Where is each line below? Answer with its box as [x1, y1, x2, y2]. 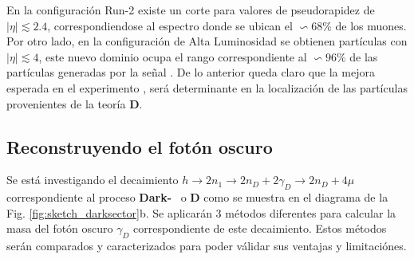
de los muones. [335, 17, 407, 33]
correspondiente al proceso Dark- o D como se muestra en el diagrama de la [6, 189, 388, 206]
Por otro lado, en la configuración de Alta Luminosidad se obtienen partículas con [6, 33, 408, 49]
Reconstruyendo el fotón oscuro [6, 134, 273, 159]
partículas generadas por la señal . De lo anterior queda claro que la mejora [6, 64, 375, 80]
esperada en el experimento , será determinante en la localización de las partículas [6, 79, 408, 96]
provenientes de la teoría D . [6, 95, 143, 112]
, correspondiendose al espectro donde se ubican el [47, 17, 293, 33]
